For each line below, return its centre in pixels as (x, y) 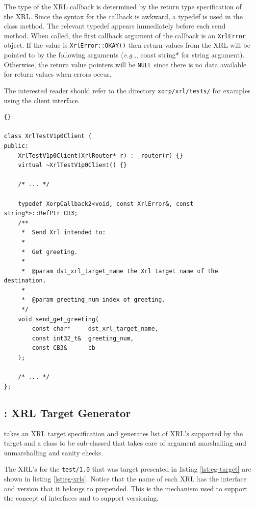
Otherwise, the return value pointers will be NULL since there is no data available (125, 64)
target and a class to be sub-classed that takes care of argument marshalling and (125, 443)
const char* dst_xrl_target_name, (95, 329)
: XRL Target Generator (67, 412)
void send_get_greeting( (58, 319)
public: (16, 146)
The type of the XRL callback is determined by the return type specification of (123, 6)
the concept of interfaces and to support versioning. (81, 498)
